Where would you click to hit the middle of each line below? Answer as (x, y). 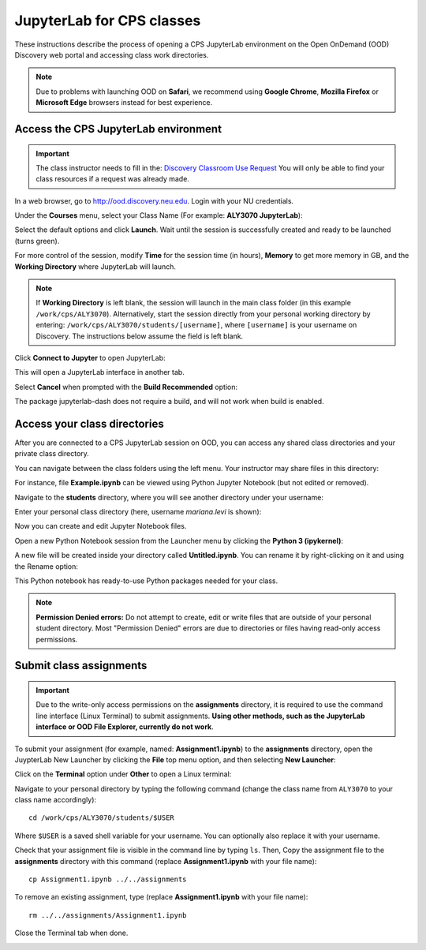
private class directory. (52, 454)
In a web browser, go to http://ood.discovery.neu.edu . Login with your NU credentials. (154, 200)
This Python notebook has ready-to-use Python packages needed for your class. (146, 581)
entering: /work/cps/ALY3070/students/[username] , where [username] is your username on (196, 325)
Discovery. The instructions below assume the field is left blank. (140, 336)
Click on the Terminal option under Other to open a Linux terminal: (123, 774)
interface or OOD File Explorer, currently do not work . (125, 727)
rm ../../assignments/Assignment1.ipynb (108, 915)
